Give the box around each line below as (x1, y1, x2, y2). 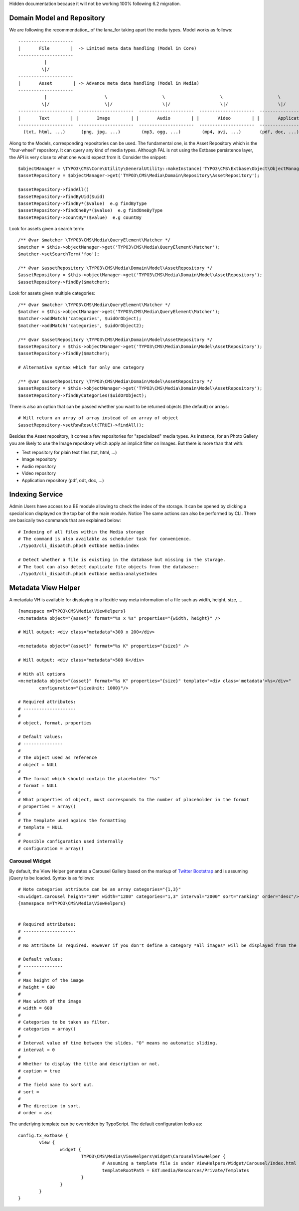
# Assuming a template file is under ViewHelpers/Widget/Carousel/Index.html (102, 1161, 297, 1166)
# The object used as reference (18, 755, 97, 760)
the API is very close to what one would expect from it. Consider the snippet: (9, 154, 167, 160)
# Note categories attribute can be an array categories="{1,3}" (18, 886, 181, 892)
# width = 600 (18, 1005, 52, 1011)
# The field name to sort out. (18, 1082, 95, 1088)
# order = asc (18, 1110, 52, 1115)
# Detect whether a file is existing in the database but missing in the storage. (18, 557, 226, 563)
